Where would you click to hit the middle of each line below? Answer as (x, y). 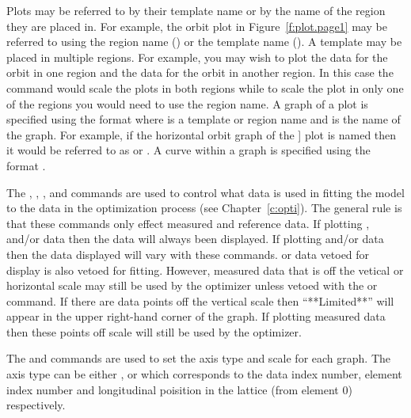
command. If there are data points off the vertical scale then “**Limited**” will (200, 300)
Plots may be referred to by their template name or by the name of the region (196, 10)
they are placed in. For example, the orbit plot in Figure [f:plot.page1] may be (197, 26)
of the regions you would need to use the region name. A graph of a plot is (187, 103)
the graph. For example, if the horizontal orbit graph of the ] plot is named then (202, 134)
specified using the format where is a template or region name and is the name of (204, 119)
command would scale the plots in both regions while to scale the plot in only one (205, 87)
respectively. (36, 405)
